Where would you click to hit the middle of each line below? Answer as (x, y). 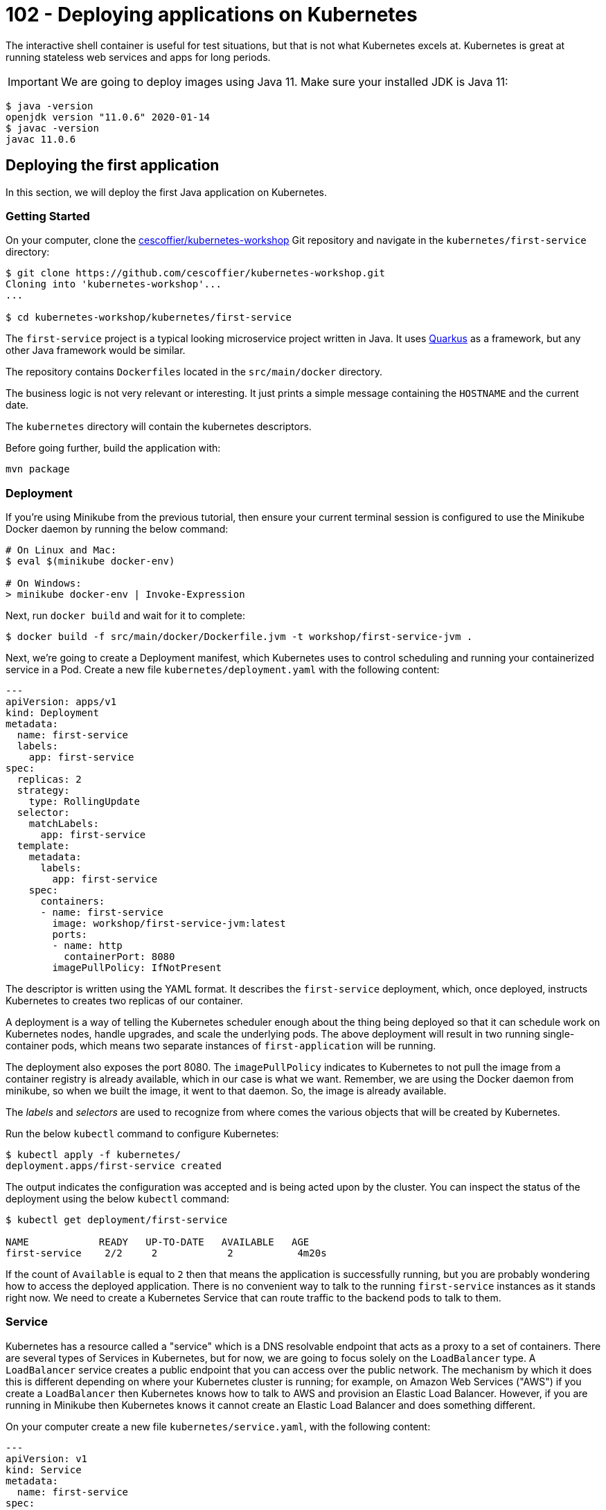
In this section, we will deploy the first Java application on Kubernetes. (167, 192)
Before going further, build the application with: (113, 448)
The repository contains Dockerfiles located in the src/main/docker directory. (194, 372)
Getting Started (48, 216)
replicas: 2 (49, 780)
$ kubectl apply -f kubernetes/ (93, 1155)
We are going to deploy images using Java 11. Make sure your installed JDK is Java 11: (284, 81)
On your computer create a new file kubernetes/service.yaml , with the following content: (218, 1426)
